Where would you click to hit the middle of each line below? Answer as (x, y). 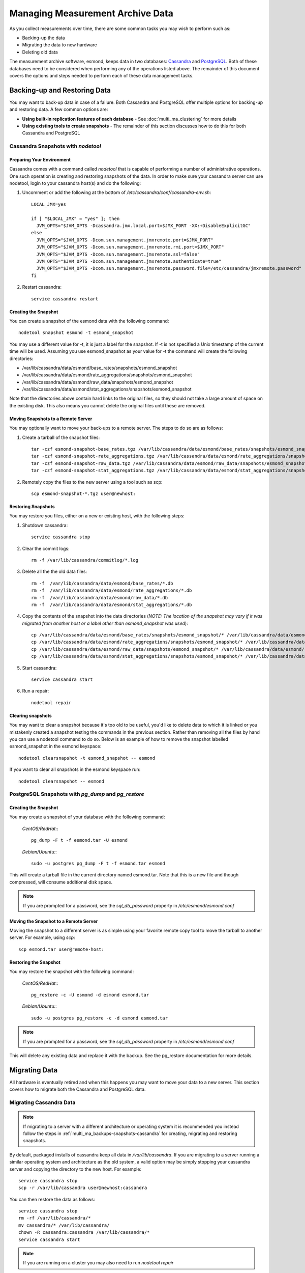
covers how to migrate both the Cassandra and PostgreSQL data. (78, 1089)
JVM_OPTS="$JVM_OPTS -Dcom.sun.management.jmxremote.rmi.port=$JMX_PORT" (130, 247)
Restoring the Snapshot (35, 962)
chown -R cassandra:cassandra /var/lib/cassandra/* (84, 1233)
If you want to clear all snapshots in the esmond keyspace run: (75, 769)
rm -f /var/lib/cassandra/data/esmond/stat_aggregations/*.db (112, 604)
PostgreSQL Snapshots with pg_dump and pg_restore (77, 794)
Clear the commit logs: (46, 548)
